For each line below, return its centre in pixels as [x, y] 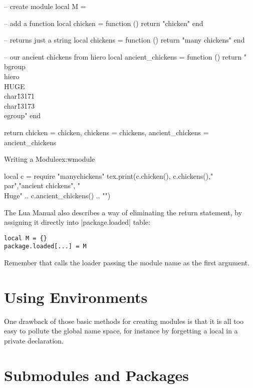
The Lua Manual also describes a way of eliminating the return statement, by [123, 212]
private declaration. [34, 340]
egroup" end [22, 115]
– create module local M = [45, 6]
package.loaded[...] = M [45, 247]
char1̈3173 [20, 105]
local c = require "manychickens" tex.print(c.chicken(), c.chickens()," [109, 175]
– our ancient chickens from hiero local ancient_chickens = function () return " [125, 56]
